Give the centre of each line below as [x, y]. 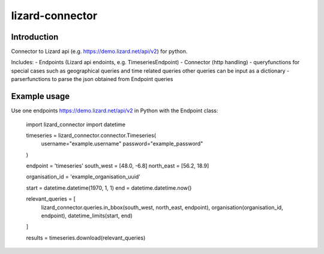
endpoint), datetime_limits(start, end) [87, 216]
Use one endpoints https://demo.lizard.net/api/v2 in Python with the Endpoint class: [115, 110]
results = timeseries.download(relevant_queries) [86, 238]
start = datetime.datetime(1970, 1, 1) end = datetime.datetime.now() [109, 188]
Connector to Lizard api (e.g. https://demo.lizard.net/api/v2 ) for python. [99, 52]
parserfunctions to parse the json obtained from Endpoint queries [92, 79]
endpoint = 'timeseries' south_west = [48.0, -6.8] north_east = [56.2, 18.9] [118, 166]
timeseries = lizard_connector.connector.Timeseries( [91, 135]
